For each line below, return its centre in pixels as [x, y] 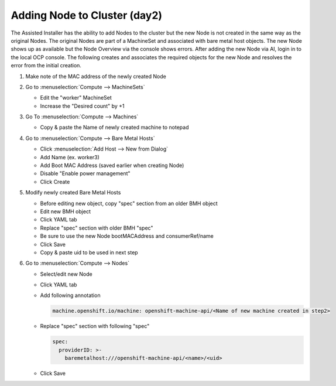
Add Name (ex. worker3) [70, 157]
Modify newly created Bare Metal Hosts [73, 193]
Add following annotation [70, 295]
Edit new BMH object [65, 211]
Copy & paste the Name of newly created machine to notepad [114, 127]
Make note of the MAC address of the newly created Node [96, 76]
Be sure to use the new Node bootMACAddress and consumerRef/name [127, 236]
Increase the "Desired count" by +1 [82, 106]
